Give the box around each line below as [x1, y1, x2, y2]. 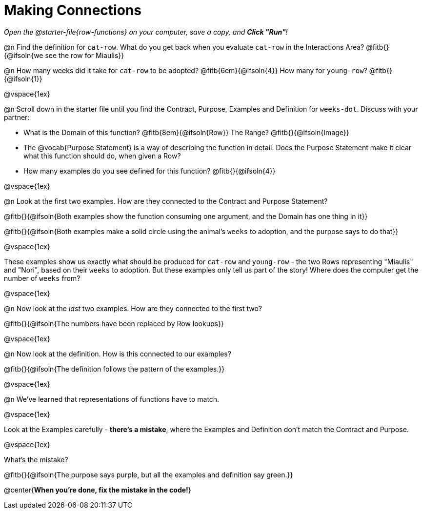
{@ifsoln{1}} [4, 74, 42, 83]
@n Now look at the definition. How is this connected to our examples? [4, 349, 231, 358]
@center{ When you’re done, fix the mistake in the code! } [4, 485, 191, 494]
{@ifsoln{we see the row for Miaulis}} [4, 51, 124, 59]
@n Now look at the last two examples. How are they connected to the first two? [4, 304, 262, 313]
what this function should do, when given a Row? [23, 151, 181, 160]
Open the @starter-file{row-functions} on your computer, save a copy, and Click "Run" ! [4, 27, 288, 36]
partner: [4, 113, 30, 121]
